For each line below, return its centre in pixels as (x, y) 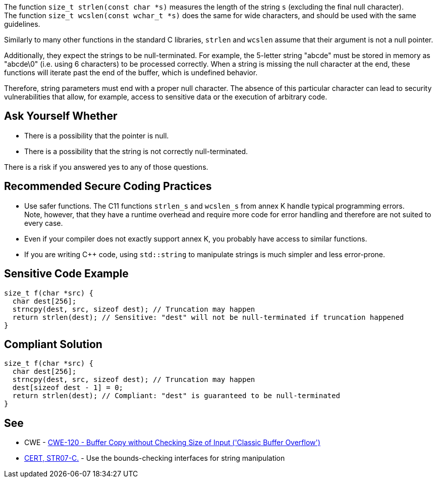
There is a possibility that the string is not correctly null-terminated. (136, 151)
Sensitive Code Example (66, 274)
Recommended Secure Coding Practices (108, 186)
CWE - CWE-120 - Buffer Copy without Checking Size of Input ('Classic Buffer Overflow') (172, 443)
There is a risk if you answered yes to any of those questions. (106, 167)
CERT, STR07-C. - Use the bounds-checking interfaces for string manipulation (155, 458)
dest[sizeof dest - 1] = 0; (68, 388)
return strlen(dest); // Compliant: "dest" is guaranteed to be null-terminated (176, 396)
